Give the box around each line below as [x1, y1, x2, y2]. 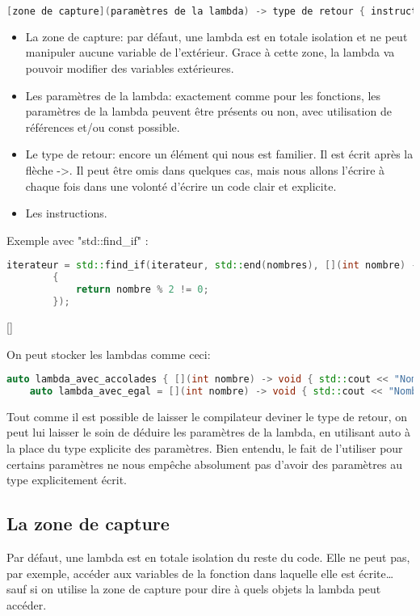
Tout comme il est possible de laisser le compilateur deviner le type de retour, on [6, 407, 407, 424]
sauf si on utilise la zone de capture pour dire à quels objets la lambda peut [6, 580, 381, 597]
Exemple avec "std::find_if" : [6, 231, 149, 248]
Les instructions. [25, 205, 107, 222]
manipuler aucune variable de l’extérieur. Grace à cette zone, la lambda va [25, 44, 395, 61]
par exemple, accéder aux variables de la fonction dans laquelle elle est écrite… [6, 564, 394, 581]
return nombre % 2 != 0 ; [75, 284, 209, 296]
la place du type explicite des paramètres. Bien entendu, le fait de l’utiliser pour [6, 440, 403, 457]
